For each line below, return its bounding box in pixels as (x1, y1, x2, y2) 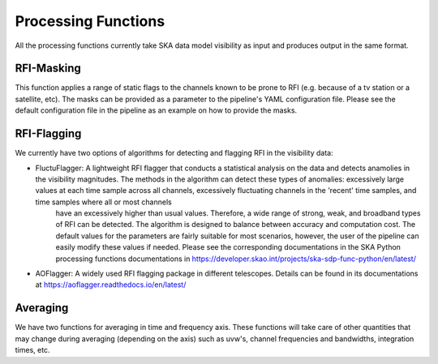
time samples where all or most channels (35, 197, 172, 207)
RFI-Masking (15, 62, 81, 75)
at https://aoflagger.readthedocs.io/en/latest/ (35, 280, 187, 289)
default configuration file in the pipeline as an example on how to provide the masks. (15, 105, 298, 115)
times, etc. (15, 345, 50, 355)
